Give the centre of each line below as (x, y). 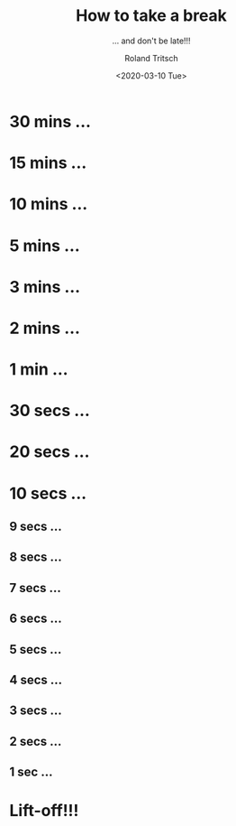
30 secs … (50, 411)
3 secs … (36, 711)
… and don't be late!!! (151, 41)
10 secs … (48, 493)
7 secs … (35, 588)
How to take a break (151, 16)
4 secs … (36, 679)
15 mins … (48, 163)
